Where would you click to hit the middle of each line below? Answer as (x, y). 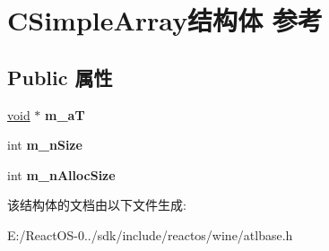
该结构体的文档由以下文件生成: (97, 205)
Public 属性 (60, 77)
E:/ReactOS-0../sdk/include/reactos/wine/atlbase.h (150, 234)
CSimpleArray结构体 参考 (165, 20)
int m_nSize (45, 145)
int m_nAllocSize (61, 174)
